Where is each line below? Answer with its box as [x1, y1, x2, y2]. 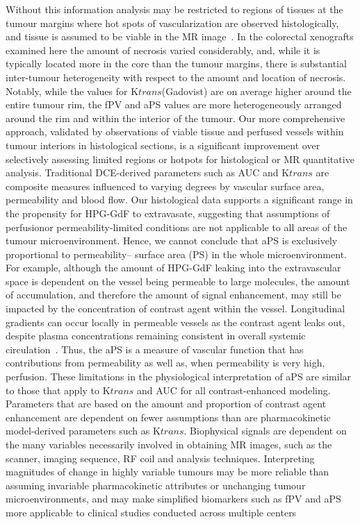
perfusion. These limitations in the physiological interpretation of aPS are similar [6, 369, 352, 384]
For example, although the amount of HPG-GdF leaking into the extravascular [6, 260, 341, 275]
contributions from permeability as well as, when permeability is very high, [6, 355, 325, 370]
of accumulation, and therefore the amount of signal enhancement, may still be [6, 287, 341, 302]
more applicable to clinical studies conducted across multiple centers [6, 505, 297, 519]
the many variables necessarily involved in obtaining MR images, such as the [6, 437, 332, 451]
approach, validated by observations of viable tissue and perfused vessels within [6, 124, 344, 139]
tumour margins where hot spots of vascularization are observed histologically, [6, 15, 339, 30]
